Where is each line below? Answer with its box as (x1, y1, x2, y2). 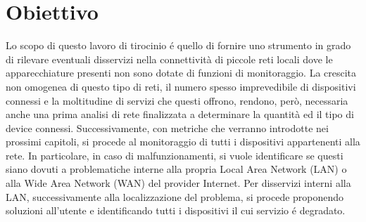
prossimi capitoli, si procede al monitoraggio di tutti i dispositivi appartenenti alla (6, 134, 360, 149)
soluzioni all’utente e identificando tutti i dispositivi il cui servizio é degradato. (6, 203, 346, 218)
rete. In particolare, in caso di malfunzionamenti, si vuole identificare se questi (6, 148, 343, 162)
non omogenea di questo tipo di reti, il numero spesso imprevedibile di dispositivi (6, 79, 356, 93)
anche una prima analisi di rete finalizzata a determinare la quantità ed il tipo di (6, 107, 354, 122)
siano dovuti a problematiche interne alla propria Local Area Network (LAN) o (6, 162, 347, 176)
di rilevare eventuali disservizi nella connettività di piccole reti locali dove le (6, 51, 333, 66)
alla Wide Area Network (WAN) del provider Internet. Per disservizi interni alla (6, 176, 351, 190)
